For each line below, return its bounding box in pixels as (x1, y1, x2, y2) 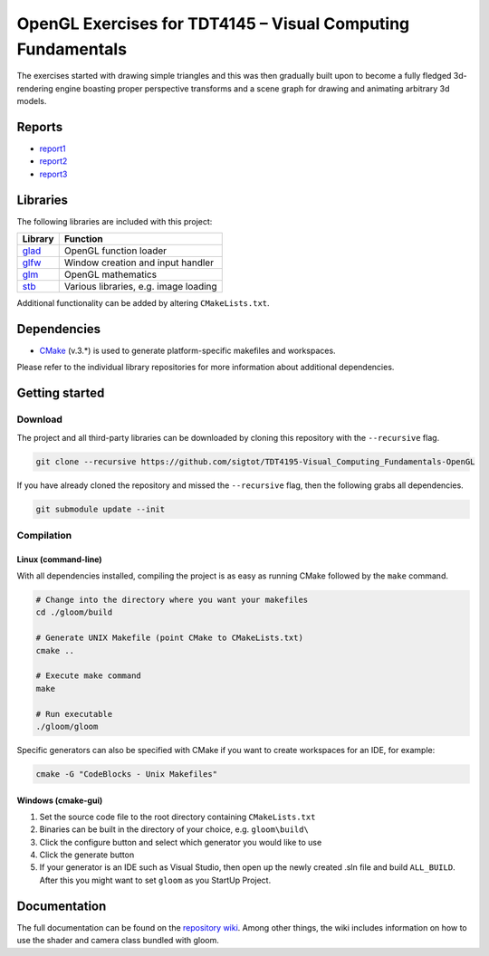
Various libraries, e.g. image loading (63, 281, 217, 293)
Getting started (16, 386, 105, 401)
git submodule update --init (35, 503, 166, 514)
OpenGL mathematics (63, 268, 158, 281)
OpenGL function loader (63, 244, 168, 257)
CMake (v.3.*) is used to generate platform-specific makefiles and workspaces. (39, 345, 336, 357)
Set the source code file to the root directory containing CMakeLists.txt (39, 811, 316, 822)
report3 (39, 168, 68, 179)
